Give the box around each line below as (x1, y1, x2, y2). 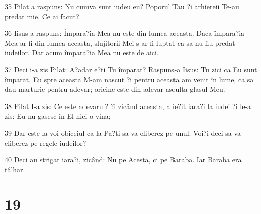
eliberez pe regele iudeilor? (5, 137, 86, 148)
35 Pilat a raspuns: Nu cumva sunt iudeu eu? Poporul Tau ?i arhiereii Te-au (5, 1, 239, 11)
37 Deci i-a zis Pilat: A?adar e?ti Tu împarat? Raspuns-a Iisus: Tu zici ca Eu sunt (5, 64, 257, 74)
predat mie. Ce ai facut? (5, 11, 79, 21)
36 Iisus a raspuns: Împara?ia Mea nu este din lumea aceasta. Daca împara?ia (5, 28, 245, 38)
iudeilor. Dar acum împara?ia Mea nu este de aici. (5, 47, 159, 58)
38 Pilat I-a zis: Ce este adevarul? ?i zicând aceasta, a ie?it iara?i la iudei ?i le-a (5, 100, 251, 111)
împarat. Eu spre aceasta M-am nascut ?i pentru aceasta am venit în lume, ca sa (5, 74, 254, 84)
